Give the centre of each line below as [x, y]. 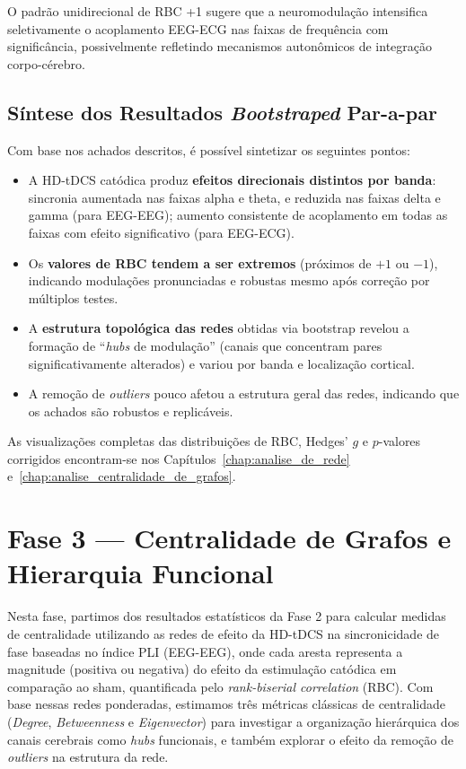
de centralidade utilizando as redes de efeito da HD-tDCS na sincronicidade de [224, 633]
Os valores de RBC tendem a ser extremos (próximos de [200, 262]
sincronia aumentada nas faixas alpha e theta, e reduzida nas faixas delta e [234, 197]
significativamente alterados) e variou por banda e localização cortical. [221, 363]
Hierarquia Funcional [141, 573]
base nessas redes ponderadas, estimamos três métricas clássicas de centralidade [226, 704]
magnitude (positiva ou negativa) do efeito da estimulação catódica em [202, 669]
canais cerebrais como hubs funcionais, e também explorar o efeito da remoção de [230, 739]
